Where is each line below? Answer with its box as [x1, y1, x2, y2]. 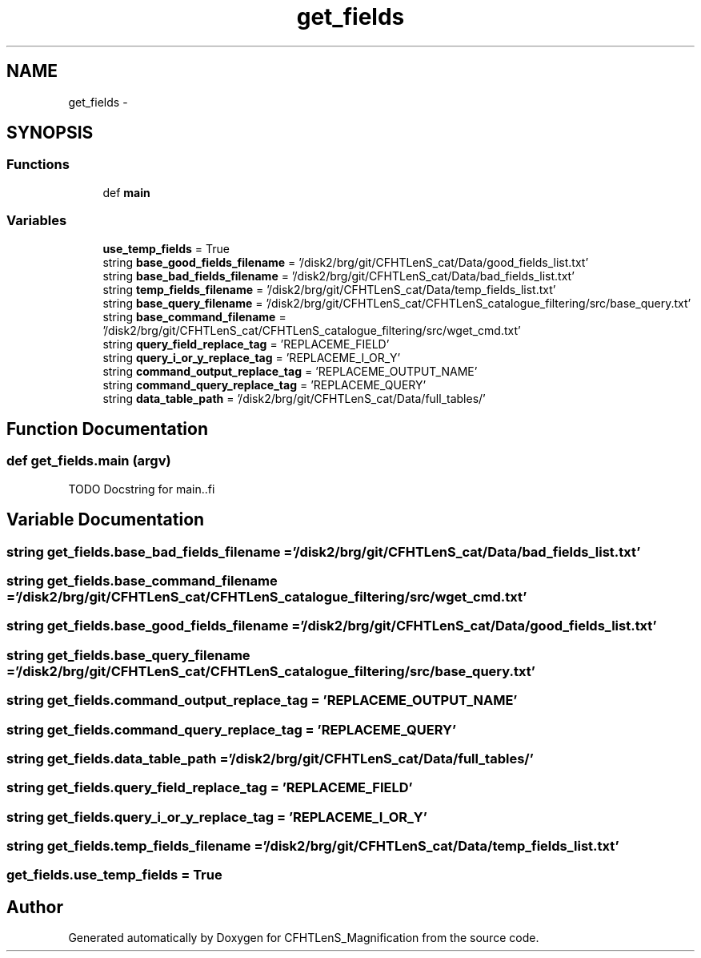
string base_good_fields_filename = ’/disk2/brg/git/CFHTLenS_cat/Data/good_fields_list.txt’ [102, 255, 589, 269]
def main [102, 185, 150, 199]
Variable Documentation [6, 509, 205, 530]
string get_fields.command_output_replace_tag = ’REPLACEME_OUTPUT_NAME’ [6, 692, 518, 709]
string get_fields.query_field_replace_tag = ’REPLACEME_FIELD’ [6, 779, 413, 796]
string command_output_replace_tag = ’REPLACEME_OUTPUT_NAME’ [102, 364, 478, 378]
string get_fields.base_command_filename [6, 573, 278, 589]
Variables [6, 212, 67, 229]
